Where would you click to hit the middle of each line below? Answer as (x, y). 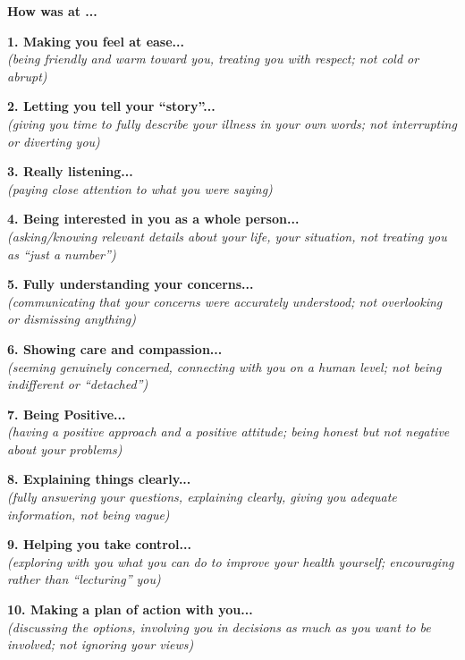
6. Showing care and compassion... (115, 348)
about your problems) (65, 448)
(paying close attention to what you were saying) (140, 188)
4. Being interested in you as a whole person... (153, 219)
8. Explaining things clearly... (99, 479)
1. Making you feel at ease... (96, 41)
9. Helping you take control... (99, 544)
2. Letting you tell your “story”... (111, 106)
